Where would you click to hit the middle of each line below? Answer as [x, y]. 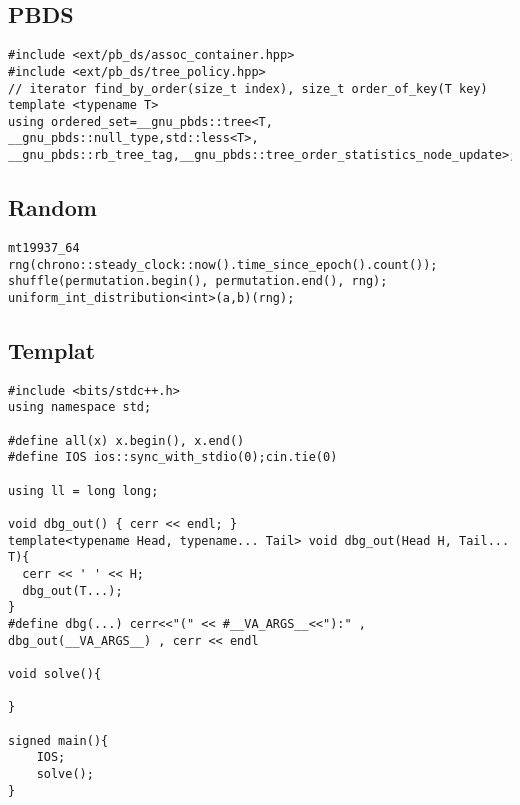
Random [52, 207]
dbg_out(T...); [72, 590]
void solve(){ [55, 673]
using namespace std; [80, 407]
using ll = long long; [83, 490]
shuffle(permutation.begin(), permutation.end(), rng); [198, 281]
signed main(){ [58, 740]
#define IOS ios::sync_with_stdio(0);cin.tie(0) [173, 457]
